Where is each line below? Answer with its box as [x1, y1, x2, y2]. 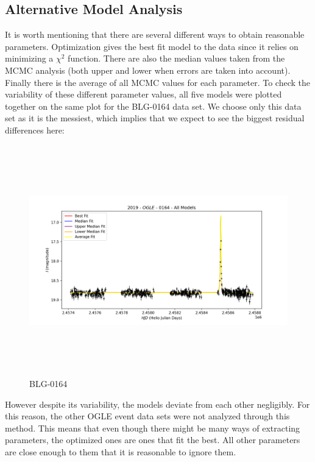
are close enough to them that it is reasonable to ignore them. [5, 446, 236, 458]
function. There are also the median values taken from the [68, 52, 285, 65]
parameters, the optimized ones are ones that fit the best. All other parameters [5, 433, 300, 446]
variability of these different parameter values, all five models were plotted [5, 88, 282, 101]
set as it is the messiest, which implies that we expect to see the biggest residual [5, 112, 305, 124]
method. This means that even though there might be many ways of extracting [5, 421, 300, 434]
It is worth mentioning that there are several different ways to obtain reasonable [5, 28, 305, 41]
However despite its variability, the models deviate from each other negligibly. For [5, 397, 310, 410]
